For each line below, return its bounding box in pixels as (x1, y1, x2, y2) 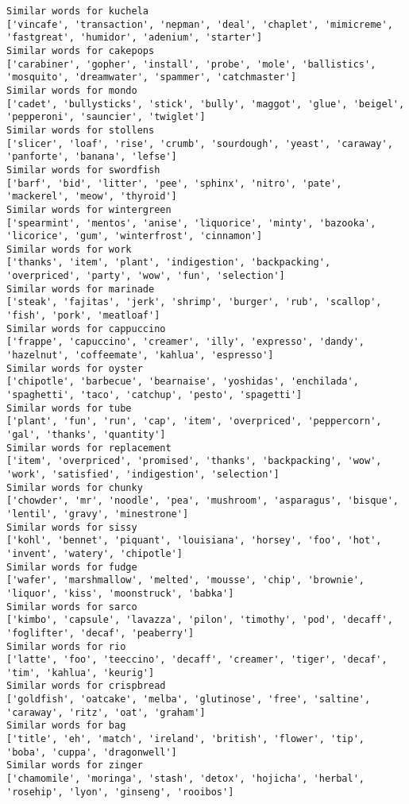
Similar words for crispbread (6, 680, 166, 692)
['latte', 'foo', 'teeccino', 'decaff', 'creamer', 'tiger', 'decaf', (6, 654, 388, 666)
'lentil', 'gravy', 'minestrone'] (6, 508, 189, 520)
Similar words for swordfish (6, 164, 160, 176)
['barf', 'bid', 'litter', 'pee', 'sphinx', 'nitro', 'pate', (6, 177, 342, 189)
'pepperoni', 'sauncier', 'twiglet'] (6, 111, 206, 123)
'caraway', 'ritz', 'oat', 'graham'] (6, 706, 206, 718)
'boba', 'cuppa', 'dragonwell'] (6, 746, 177, 758)
